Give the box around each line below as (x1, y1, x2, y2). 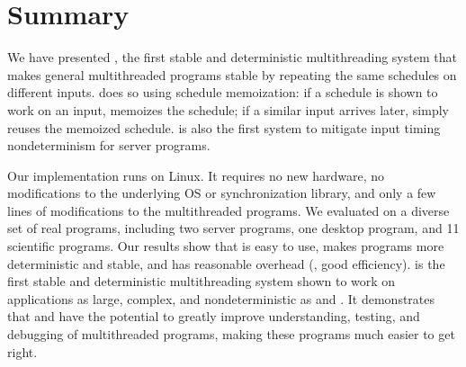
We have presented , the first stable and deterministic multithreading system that (7, 48, 457, 67)
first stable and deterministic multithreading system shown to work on (7, 272, 396, 291)
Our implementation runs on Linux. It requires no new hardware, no (7, 166, 385, 184)
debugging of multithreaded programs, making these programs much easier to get (7, 325, 455, 344)
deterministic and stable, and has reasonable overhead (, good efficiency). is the (7, 254, 445, 273)
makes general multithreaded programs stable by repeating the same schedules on (7, 65, 457, 84)
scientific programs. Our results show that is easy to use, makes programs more (7, 237, 444, 255)
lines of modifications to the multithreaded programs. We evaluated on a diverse (7, 201, 450, 219)
